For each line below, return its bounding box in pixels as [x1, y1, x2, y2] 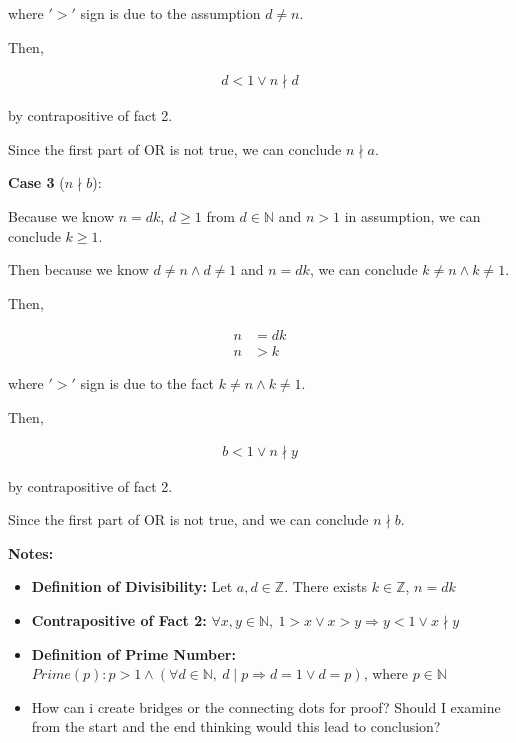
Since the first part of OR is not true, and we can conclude [8, 509, 369, 530]
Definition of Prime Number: [31, 643, 236, 664]
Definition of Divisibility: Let [31, 576, 233, 597]
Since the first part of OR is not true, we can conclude [8, 138, 342, 159]
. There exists [284, 576, 368, 597]
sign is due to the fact [80, 373, 215, 394]
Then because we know [8, 259, 149, 280]
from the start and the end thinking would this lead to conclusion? [31, 716, 441, 737]
